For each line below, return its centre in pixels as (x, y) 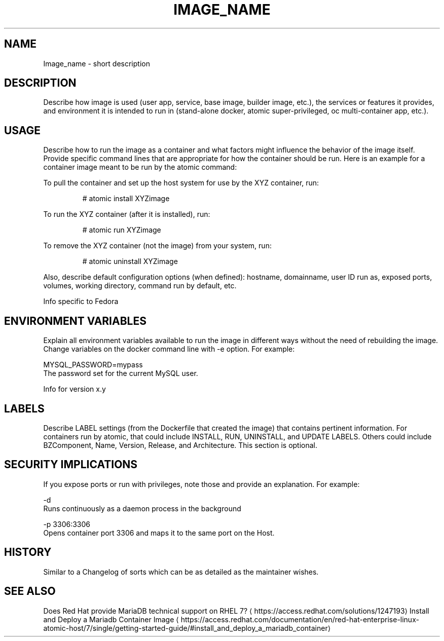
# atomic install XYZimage (126, 199)
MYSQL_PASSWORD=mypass (93, 365)
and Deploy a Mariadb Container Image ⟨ (111, 619)
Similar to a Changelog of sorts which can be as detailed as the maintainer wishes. (181, 572)
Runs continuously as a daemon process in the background (142, 508)
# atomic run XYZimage (122, 230)
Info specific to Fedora (81, 301)
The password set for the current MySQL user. (121, 373)
